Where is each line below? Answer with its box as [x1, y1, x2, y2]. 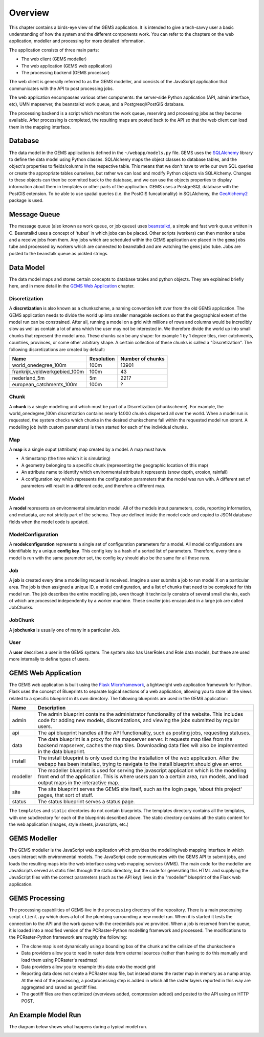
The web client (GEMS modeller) [21, 56, 87, 62]
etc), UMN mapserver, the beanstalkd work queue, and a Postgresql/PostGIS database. [9, 101, 185, 107]
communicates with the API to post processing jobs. [9, 86, 114, 91]
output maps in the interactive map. [38, 779, 120, 786]
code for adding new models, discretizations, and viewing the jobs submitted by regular [38, 717, 240, 724]
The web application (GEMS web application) [21, 63, 112, 68]
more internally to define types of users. [9, 656, 90, 662]
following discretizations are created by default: [9, 346, 105, 352]
